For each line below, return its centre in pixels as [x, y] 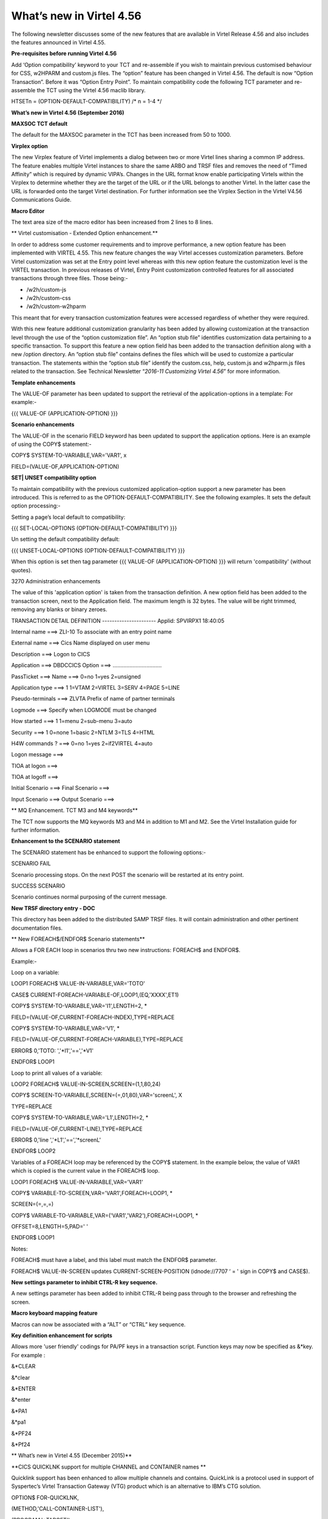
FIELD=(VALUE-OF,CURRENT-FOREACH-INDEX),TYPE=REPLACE [93, 1017]
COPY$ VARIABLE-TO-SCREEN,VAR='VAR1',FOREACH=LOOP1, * [92, 1193]
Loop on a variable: [36, 973]
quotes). [22, 570]
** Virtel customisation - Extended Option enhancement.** [84, 233]
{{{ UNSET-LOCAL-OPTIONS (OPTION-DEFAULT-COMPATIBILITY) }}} [98, 550]
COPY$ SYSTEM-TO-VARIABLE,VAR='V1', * [65, 1028]
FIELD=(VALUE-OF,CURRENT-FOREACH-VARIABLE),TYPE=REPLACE [97, 1040]
